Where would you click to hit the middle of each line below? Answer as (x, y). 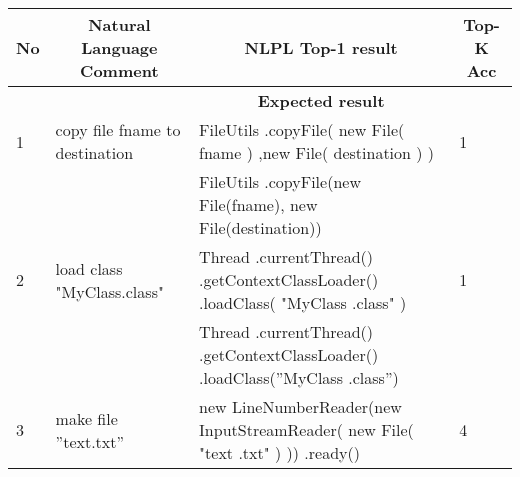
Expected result (321, 100)
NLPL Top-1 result (321, 47)
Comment (119, 70)
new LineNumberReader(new (300, 406)
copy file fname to (118, 129)
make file (86, 418)
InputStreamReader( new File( (306, 429)
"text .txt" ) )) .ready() (279, 452)
